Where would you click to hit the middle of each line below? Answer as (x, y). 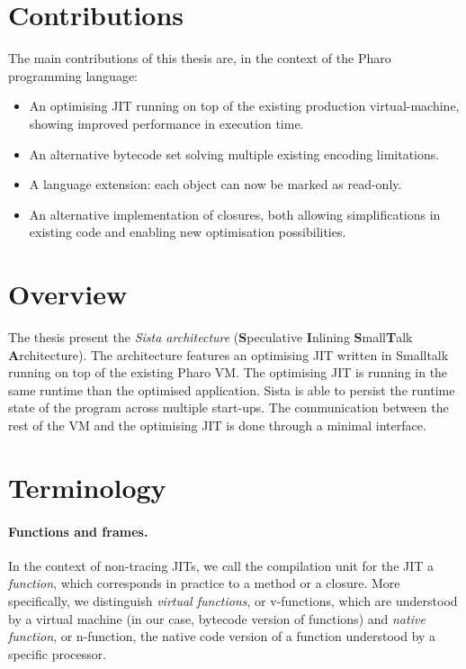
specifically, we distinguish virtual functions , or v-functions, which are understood (233, 600)
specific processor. (58, 653)
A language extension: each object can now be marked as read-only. (215, 184)
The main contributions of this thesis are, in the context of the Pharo (200, 58)
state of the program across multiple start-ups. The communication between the (229, 407)
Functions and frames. (78, 531)
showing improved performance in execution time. (166, 123)
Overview (68, 294)
